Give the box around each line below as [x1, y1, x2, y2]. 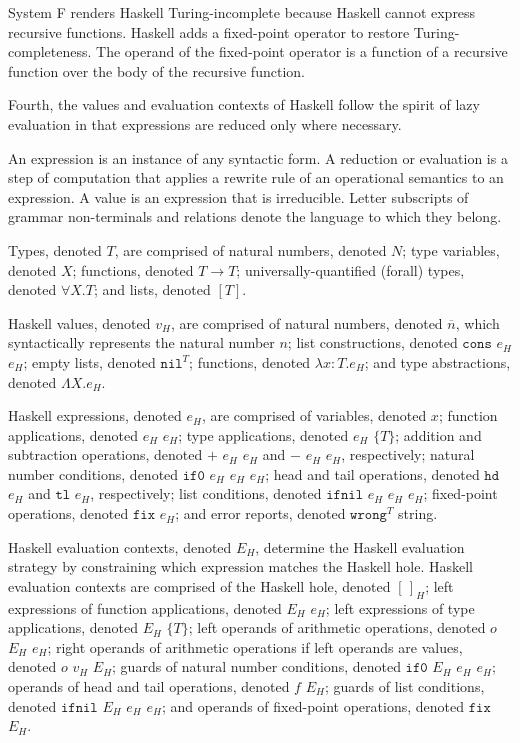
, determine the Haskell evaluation [255, 536, 465, 557]
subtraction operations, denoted [8, 444, 203, 465]
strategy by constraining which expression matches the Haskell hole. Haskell [8, 556, 473, 577]
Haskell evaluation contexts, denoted [8, 536, 232, 557]
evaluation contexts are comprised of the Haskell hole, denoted [8, 575, 391, 596]
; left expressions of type [325, 597, 475, 618]
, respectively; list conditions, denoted [90, 483, 322, 504]
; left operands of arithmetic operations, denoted [188, 617, 486, 638]
